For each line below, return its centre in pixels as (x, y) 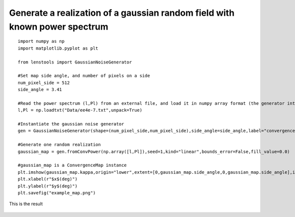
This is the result (26, 204)
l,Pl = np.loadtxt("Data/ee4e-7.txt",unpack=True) (80, 110)
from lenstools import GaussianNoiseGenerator (75, 62)
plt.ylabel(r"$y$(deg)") (48, 186)
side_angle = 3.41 (40, 90)
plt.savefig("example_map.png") (57, 193)
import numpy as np (41, 41)
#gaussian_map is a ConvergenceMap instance (73, 165)
